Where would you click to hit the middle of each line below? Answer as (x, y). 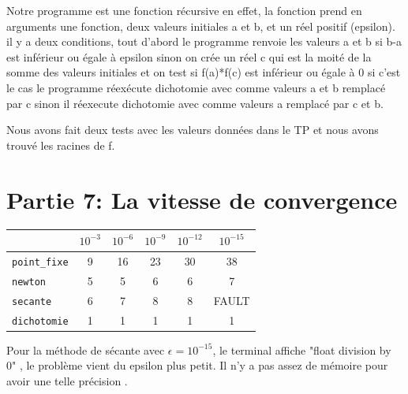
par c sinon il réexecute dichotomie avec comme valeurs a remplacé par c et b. (195, 103)
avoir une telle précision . (67, 380)
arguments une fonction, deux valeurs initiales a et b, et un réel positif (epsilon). (201, 26)
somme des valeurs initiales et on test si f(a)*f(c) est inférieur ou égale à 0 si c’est (204, 72)
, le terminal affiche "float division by (302, 349)
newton (29, 282)
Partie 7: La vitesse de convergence (202, 199)
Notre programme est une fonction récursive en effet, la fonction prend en (184, 10)
